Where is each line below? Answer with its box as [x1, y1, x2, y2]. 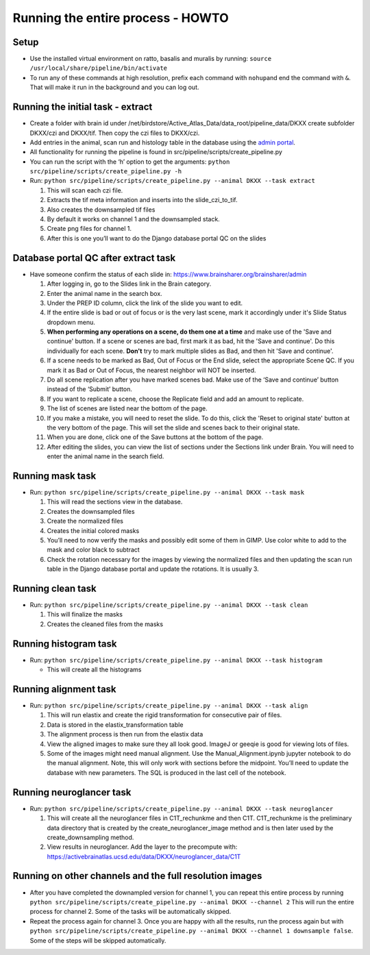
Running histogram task [12, 638, 117, 649]
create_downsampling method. [47, 833, 134, 841]
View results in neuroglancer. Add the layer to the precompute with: [47, 843, 238, 851]
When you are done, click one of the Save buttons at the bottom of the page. [47, 433, 264, 441]
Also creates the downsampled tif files [47, 206, 156, 214]
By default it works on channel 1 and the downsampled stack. [47, 215, 221, 223]
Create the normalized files [47, 517, 123, 525]
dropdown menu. [47, 318, 95, 326]
